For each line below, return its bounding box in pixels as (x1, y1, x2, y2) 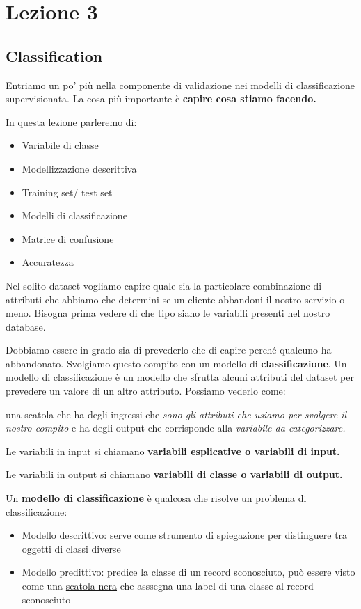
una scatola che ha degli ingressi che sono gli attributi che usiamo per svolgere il (6, 406, 347, 421)
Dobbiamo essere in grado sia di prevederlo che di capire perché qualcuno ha (6, 342, 332, 357)
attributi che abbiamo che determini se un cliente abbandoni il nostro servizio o (6, 292, 345, 306)
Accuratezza (22, 255, 74, 269)
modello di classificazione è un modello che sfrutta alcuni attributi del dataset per (6, 370, 354, 384)
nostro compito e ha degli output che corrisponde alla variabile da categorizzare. (6, 420, 346, 435)
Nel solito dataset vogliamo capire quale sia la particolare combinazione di (6, 278, 322, 292)
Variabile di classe (22, 138, 99, 152)
